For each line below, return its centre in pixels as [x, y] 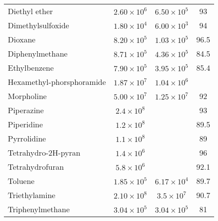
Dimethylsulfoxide [39, 25]
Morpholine [27, 96]
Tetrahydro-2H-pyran [44, 152]
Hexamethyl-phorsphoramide [57, 82]
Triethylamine [32, 195]
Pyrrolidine [27, 138]
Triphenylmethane [39, 209]
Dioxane [22, 39]
